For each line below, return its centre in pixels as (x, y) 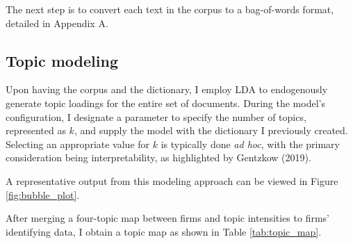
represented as (36, 130)
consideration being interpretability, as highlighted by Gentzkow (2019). (158, 157)
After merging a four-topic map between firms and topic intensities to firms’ (167, 218)
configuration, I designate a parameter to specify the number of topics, (156, 116)
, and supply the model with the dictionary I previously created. (211, 130)
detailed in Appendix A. (57, 23)
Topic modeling (62, 60)
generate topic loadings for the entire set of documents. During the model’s (165, 103)
